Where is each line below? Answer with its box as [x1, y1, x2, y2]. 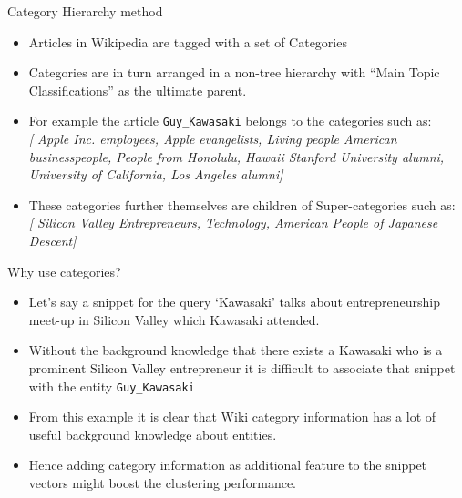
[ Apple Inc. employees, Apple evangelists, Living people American [28, 129, 397, 148]
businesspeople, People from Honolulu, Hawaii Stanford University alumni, [28, 147, 445, 166]
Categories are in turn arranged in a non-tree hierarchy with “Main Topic [28, 63, 440, 82]
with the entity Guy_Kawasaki [28, 376, 195, 395]
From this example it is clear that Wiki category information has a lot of [28, 407, 436, 426]
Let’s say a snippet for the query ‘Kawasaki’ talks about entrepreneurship [28, 292, 441, 311]
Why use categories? [7, 261, 121, 280]
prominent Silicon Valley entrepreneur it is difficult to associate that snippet [28, 358, 456, 377]
